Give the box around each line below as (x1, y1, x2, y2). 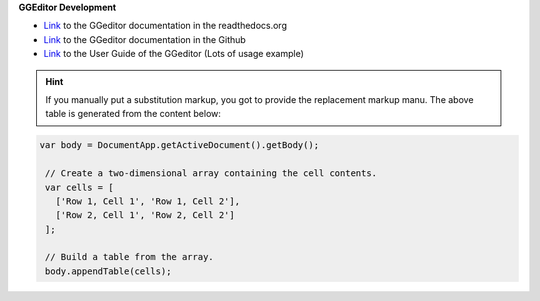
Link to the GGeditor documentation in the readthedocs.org (43, 20, 287, 32)
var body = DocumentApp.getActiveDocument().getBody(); (39, 140, 320, 151)
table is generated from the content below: (45, 108, 222, 120)
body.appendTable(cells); (45, 265, 172, 277)
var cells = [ (45, 181, 114, 193)
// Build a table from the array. (45, 251, 214, 263)
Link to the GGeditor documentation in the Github (43, 33, 247, 45)
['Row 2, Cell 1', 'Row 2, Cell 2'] (55, 210, 235, 221)
